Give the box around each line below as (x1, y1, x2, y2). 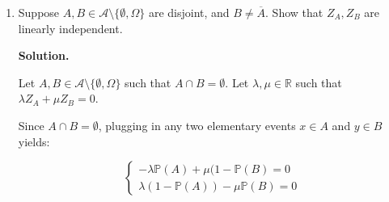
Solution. (18, 47, 70, 64)
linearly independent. (18, 19, 123, 36)
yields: (18, 133, 50, 149)
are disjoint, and (148, 4, 230, 20)
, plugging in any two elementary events (98, 116, 296, 133)
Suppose (18, 4, 60, 20)
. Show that (265, 4, 323, 20)
